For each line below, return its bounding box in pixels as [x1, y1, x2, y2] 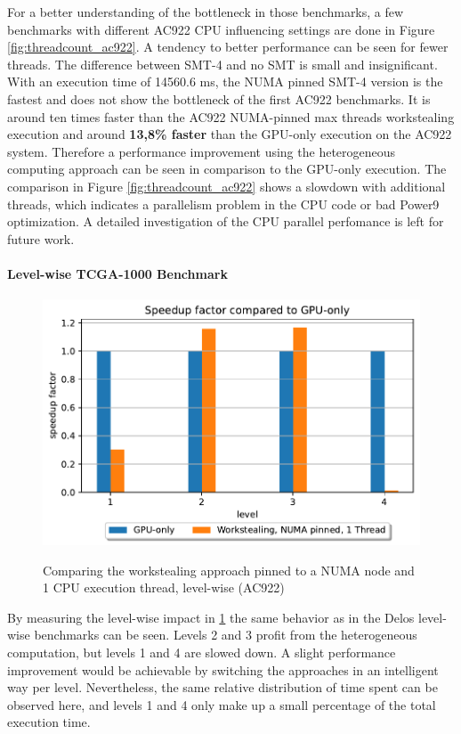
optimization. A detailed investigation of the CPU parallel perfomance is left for [7, 212, 444, 231]
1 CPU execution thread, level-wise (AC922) [43, 578, 285, 597]
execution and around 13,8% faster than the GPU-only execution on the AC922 [7, 125, 452, 143]
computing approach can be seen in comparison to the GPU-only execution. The [7, 159, 447, 178]
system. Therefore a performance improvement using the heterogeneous [7, 142, 396, 160]
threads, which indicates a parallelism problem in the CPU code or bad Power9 [7, 194, 440, 213]
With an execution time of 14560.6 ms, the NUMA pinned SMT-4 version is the [7, 72, 443, 91]
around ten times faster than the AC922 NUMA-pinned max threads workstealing [7, 107, 455, 126]
